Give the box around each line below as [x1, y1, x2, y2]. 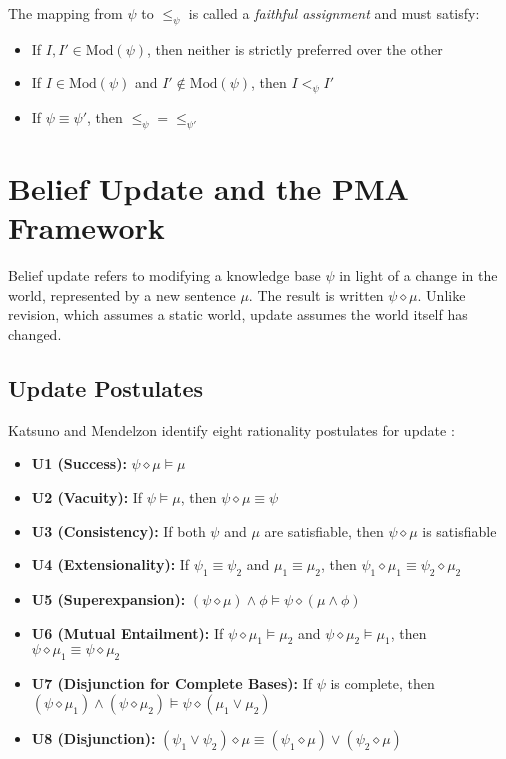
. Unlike [417, 284, 466, 305]
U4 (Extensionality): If [31, 554, 190, 575]
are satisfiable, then [264, 520, 384, 541]
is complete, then [330, 673, 435, 694]
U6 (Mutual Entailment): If [31, 622, 224, 643]
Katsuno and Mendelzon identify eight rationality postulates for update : [8, 419, 455, 440]
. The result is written [248, 284, 384, 305]
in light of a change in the [339, 265, 498, 286]
